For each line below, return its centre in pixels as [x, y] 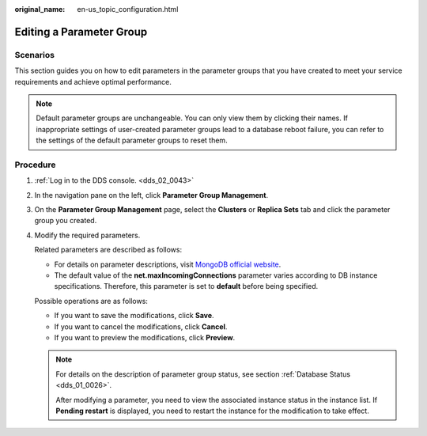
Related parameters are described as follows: [108, 250]
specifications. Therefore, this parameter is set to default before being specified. [186, 286]
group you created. [66, 221]
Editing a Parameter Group [81, 32]
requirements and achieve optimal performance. [93, 82]
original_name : [40, 9]
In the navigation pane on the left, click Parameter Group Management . [151, 195]
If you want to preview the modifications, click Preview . [145, 337]
